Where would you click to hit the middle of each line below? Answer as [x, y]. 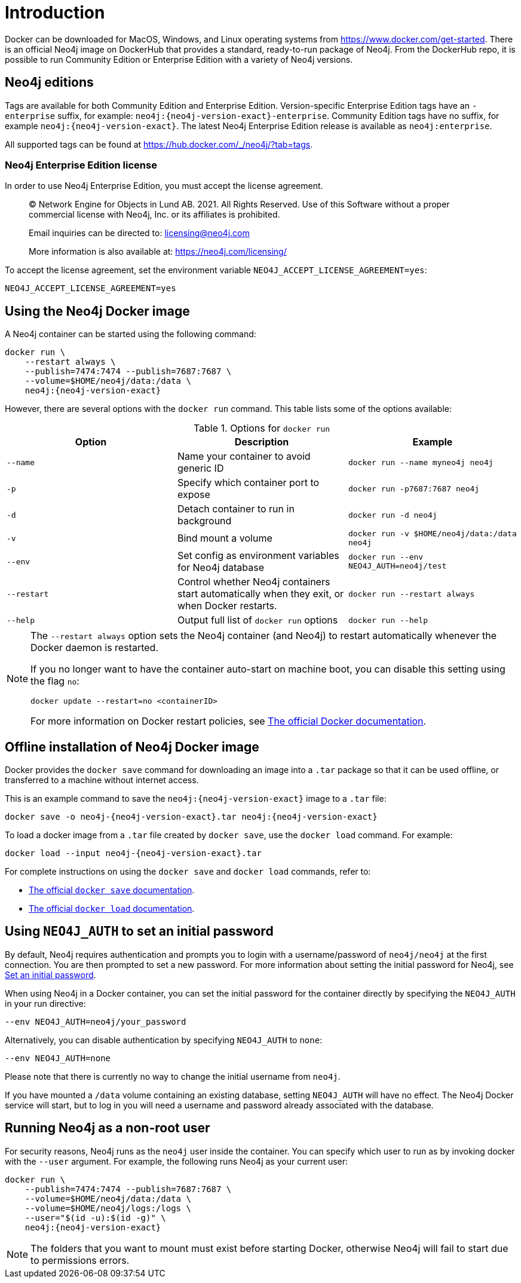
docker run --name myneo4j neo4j [421, 462]
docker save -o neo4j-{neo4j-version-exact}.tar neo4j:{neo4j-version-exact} [191, 817]
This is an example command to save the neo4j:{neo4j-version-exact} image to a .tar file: [196, 799]
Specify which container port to [248, 483]
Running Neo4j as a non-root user [108, 1128]
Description [262, 442]
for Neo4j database [221, 568]
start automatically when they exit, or [260, 594]
